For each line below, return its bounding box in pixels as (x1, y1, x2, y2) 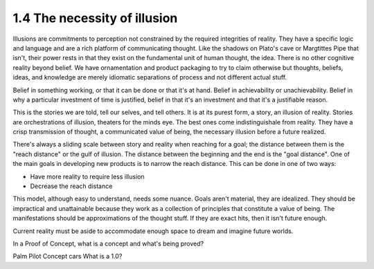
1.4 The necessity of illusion (12, 10, 178, 26)
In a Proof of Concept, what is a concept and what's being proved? (12, 239, 204, 248)
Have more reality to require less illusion (30, 172, 145, 180)
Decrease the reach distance (30, 182, 113, 190)
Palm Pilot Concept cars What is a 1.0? (12, 252, 123, 261)
